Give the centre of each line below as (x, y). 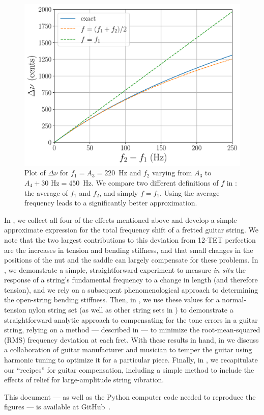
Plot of (35, 173)
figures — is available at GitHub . (57, 407)
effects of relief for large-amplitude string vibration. (84, 380)
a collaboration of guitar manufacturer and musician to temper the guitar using (128, 349)
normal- (234, 300)
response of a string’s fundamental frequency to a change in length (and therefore (131, 280)
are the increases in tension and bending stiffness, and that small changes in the (129, 250)
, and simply (119, 192)
